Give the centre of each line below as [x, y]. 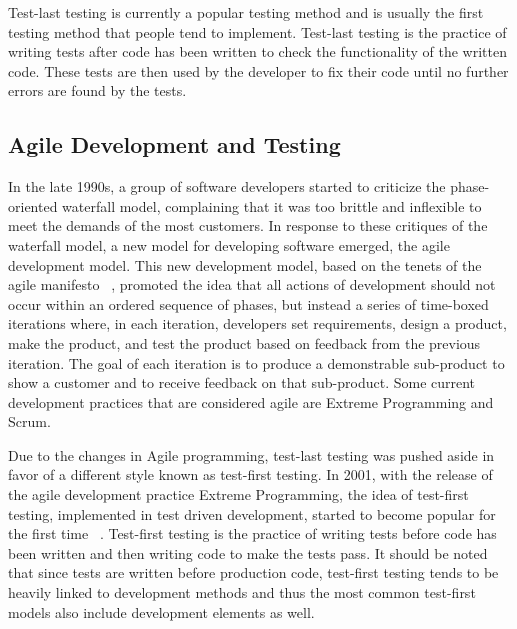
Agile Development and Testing [174, 144]
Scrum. [29, 421]
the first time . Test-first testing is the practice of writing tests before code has [252, 533]
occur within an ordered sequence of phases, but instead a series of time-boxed [248, 303]
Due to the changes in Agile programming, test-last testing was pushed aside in [251, 454]
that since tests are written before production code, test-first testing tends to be [253, 572]
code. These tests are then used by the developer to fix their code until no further [258, 70]
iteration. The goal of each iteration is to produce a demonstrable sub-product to [256, 362]
